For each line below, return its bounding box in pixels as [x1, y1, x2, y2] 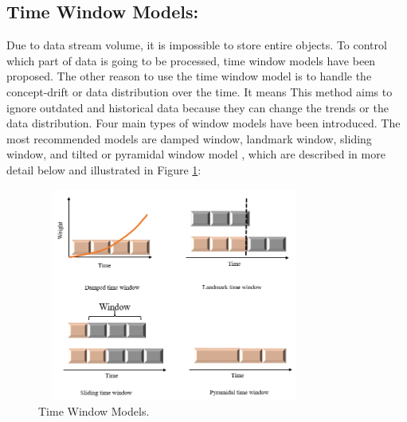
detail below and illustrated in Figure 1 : [6, 161, 202, 178]
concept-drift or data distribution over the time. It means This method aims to [6, 83, 393, 100]
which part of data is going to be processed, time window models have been [6, 52, 376, 68]
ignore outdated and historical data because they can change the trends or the [6, 99, 389, 115]
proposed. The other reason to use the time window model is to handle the [6, 68, 372, 84]
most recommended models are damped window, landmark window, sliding [6, 130, 372, 147]
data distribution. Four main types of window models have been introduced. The [6, 115, 401, 131]
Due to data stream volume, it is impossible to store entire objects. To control [6, 37, 387, 53]
